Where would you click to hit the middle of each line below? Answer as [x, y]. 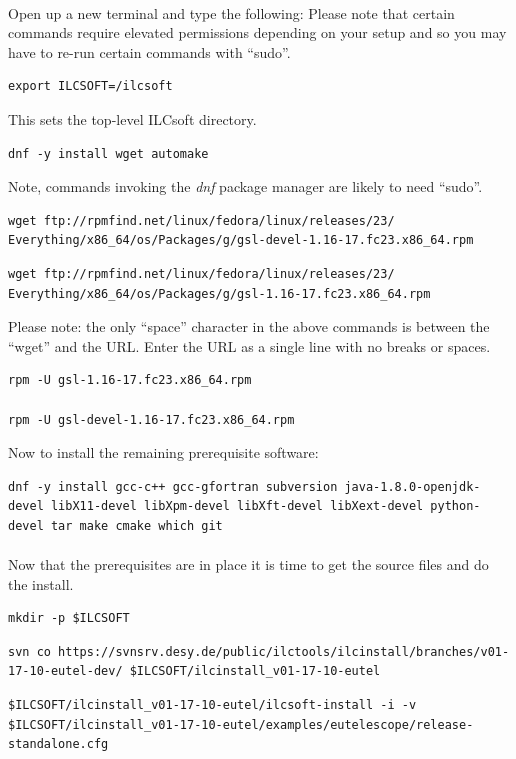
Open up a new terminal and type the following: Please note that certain [231, 12]
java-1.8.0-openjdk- [412, 486]
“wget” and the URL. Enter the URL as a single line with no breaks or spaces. [249, 345]
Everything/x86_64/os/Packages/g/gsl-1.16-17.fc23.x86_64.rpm [219, 293]
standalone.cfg [58, 744]
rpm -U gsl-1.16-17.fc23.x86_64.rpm [130, 380]
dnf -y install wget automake [108, 153]
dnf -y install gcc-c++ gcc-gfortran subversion [173, 486]
